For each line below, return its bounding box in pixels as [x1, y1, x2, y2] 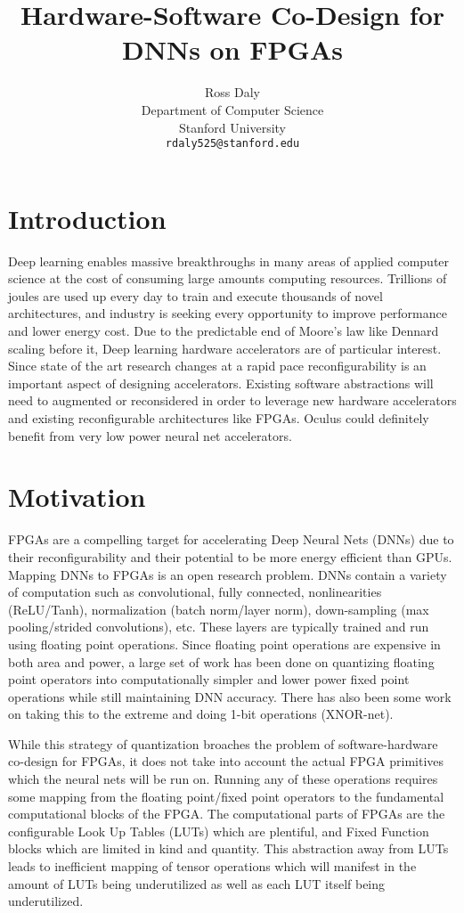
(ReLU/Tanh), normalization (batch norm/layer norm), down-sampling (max [8, 599, 429, 618]
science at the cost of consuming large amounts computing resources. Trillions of [8, 269, 447, 288]
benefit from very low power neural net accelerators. [8, 426, 292, 444]
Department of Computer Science [141, 100, 324, 118]
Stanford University [179, 118, 286, 136]
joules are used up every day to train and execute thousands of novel [8, 286, 383, 305]
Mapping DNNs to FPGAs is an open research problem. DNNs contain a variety [8, 565, 447, 583]
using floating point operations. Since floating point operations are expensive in [8, 634, 441, 653]
